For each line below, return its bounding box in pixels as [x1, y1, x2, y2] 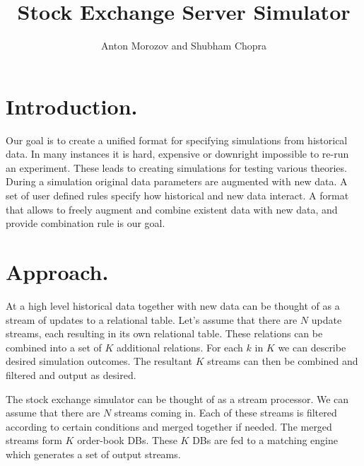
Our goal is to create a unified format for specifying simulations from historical [6, 132, 348, 147]
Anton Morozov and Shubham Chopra [100, 38, 267, 53]
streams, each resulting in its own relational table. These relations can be [6, 326, 323, 341]
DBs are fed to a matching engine [192, 433, 338, 448]
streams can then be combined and [207, 354, 358, 368]
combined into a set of [6, 339, 102, 354]
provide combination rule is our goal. [6, 216, 165, 231]
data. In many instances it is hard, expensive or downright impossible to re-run [6, 146, 349, 161]
